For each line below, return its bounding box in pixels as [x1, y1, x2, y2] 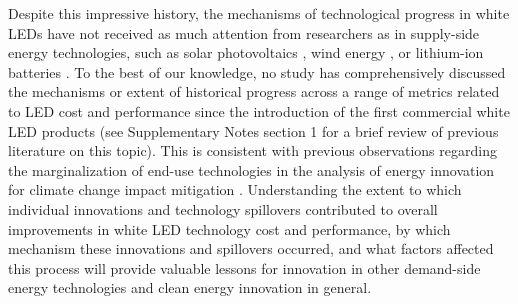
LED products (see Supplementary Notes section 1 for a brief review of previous [8, 120, 499, 141]
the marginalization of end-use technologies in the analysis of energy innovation [8, 159, 495, 180]
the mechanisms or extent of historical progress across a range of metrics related [8, 81, 500, 102]
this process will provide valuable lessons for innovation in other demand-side [8, 257, 481, 278]
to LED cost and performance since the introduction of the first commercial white [8, 100, 510, 121]
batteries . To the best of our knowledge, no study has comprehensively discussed [8, 61, 506, 82]
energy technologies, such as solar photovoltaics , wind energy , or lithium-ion [8, 42, 484, 63]
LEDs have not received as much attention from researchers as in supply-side [8, 22, 480, 43]
